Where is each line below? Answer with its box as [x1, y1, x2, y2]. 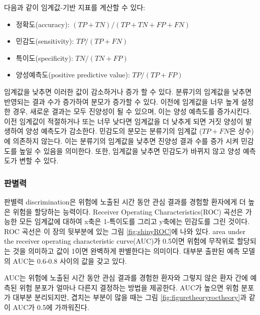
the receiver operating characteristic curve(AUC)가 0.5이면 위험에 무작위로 [4, 236, 235, 246]
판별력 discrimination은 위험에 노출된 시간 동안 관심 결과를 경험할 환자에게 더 [4, 196, 246, 206]
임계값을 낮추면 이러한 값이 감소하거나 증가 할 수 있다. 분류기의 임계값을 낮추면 [4, 86, 252, 96]
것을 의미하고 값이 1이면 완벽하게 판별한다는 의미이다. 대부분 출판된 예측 [13, 245, 240, 256]
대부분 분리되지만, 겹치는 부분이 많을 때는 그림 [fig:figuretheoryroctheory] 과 [13, 292, 247, 302]
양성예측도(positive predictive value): [16, 69, 130, 80]
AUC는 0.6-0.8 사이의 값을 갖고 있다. [13, 255, 127, 266]
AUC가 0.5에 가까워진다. [13, 301, 89, 312]
